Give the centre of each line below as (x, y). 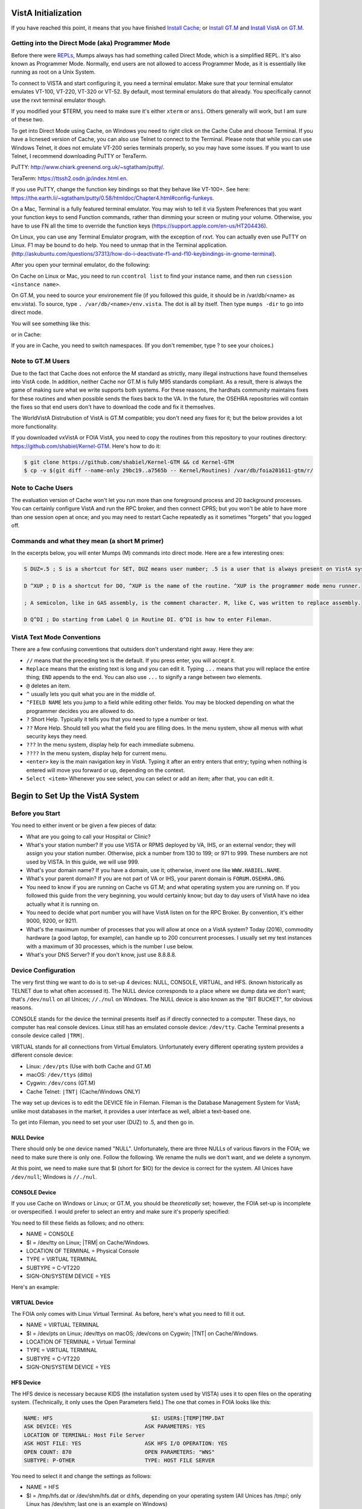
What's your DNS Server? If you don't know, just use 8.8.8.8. (101, 955)
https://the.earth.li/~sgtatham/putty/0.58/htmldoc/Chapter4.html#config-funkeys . (113, 198)
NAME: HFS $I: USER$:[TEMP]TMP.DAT (124, 1418)
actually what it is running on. (63, 904)
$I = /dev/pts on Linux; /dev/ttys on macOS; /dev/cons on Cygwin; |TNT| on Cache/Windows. (142, 1333)
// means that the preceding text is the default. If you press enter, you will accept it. (131, 660)
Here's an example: (35, 1287)
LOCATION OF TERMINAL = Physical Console (83, 1251)
